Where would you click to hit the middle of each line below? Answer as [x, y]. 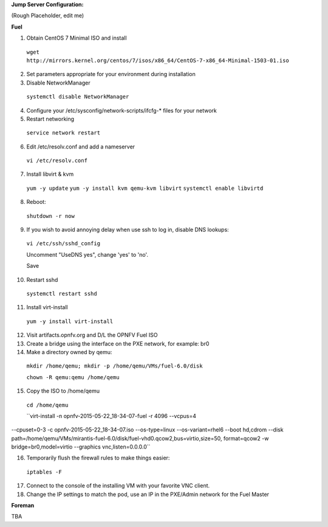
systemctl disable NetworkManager [78, 97]
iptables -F [44, 472]
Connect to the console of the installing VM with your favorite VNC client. [118, 486]
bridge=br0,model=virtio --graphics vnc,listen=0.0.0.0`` [81, 447]
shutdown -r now [51, 216]
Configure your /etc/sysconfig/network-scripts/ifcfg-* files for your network [121, 110]
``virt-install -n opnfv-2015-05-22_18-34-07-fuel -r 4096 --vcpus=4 [111, 416]
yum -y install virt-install [70, 321]
